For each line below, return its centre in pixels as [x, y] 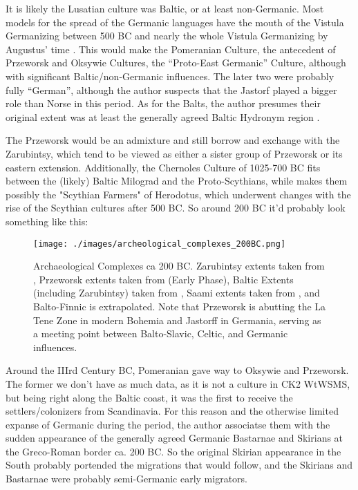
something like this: [47, 221]
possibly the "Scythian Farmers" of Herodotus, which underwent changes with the [178, 194]
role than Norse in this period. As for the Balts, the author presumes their [163, 103]
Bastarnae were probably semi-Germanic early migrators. [126, 479]
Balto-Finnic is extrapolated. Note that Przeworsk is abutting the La [180, 306]
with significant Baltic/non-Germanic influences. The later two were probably [170, 76]
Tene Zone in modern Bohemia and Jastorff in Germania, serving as [177, 320]
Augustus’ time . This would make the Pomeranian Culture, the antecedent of [171, 49]
